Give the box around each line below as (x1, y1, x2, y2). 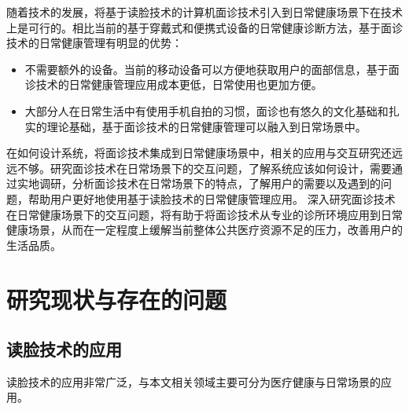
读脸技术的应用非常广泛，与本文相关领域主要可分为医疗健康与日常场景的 (6, 373, 381, 390)
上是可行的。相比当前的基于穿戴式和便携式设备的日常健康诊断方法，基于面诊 (6, 19, 403, 35)
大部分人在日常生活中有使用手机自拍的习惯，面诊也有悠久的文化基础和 (24, 102, 389, 119)
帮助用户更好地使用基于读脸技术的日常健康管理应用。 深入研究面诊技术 (28, 190, 396, 207)
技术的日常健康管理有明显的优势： (6, 35, 182, 51)
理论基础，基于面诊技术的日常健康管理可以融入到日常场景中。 (46, 118, 367, 134)
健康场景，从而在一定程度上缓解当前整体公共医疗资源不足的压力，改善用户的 (6, 221, 403, 238)
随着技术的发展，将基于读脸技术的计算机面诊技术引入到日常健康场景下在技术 (6, 4, 403, 20)
